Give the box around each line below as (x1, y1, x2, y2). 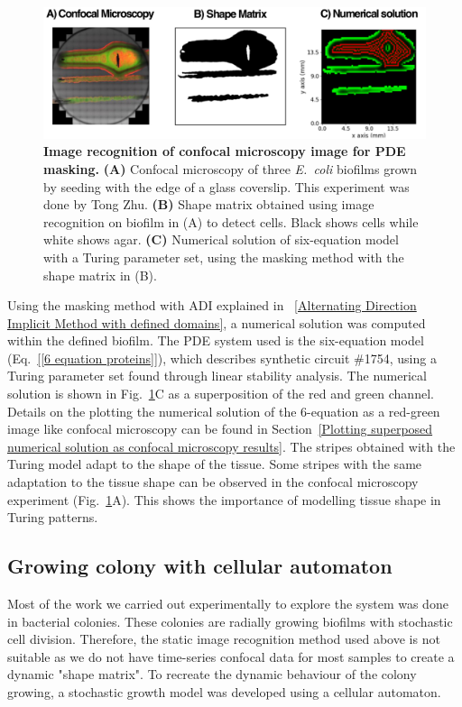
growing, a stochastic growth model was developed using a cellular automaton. (7, 682, 441, 701)
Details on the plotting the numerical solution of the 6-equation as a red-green (7, 401, 440, 420)
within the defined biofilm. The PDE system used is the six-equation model (7, 331, 424, 350)
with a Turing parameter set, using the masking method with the (43, 247, 404, 266)
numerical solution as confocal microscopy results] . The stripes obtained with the (7, 436, 456, 455)
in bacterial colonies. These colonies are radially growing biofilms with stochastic (7, 611, 453, 630)
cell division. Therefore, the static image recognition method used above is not (7, 629, 440, 648)
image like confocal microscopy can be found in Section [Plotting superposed (7, 419, 433, 438)
